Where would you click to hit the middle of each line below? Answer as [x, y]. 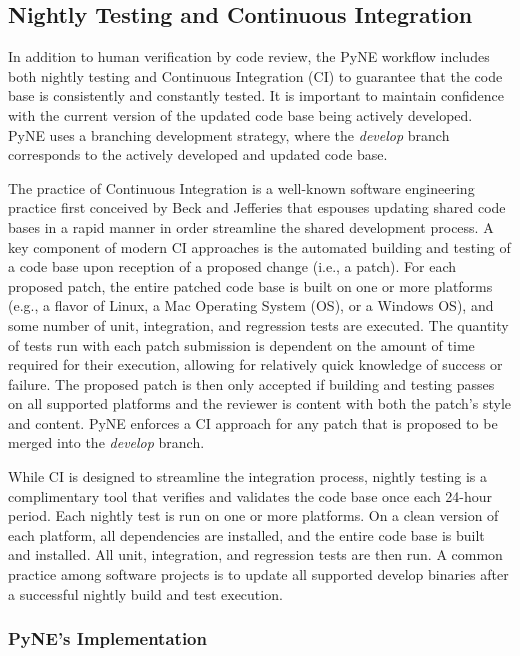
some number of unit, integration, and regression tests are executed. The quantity [258, 324]
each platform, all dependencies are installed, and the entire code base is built [246, 534]
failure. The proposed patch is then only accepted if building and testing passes [251, 383]
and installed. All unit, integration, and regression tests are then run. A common [255, 554]
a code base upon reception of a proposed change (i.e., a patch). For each [232, 266]
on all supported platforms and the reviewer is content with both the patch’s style [259, 403]
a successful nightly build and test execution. [145, 593]
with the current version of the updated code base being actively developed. [240, 114]
